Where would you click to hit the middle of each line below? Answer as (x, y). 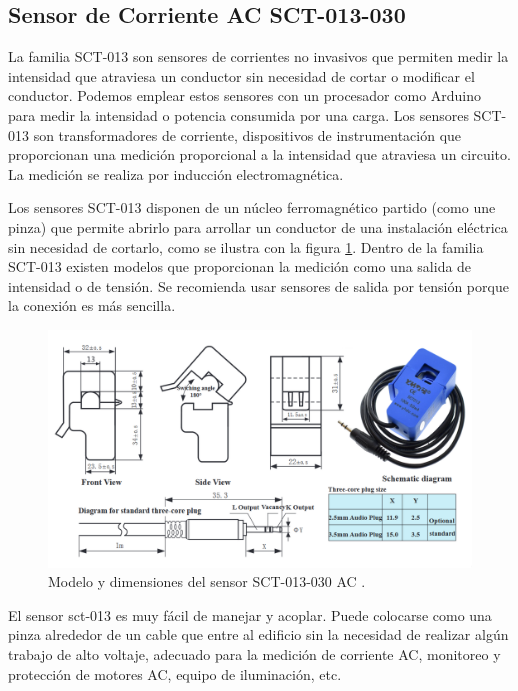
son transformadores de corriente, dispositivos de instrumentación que (247, 134)
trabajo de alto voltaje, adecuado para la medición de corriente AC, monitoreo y (254, 653)
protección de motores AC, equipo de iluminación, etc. (175, 673)
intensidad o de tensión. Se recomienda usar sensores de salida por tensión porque (258, 285)
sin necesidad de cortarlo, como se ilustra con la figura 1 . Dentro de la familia (246, 246)
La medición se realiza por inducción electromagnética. (176, 173)
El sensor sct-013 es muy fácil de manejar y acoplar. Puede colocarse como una (250, 614)
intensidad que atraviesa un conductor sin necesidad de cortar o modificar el (241, 75)
